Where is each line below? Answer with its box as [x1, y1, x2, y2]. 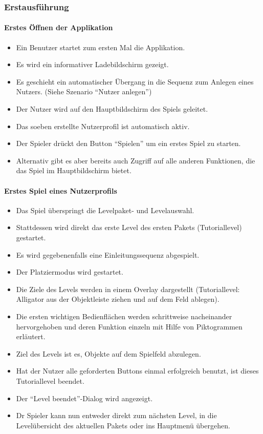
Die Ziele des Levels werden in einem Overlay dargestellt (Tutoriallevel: [16, 283, 240, 294]
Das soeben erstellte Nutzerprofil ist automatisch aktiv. [16, 120, 190, 131]
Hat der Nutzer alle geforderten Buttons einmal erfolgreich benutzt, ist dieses [16, 365, 259, 376]
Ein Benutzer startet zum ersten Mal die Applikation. [16, 42, 185, 52]
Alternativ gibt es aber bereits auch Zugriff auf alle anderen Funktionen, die [16, 155, 255, 166]
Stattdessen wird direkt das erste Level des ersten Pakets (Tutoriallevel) [16, 222, 242, 233]
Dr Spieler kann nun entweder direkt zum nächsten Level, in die [16, 410, 217, 421]
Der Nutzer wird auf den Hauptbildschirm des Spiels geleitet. [16, 104, 208, 114]
